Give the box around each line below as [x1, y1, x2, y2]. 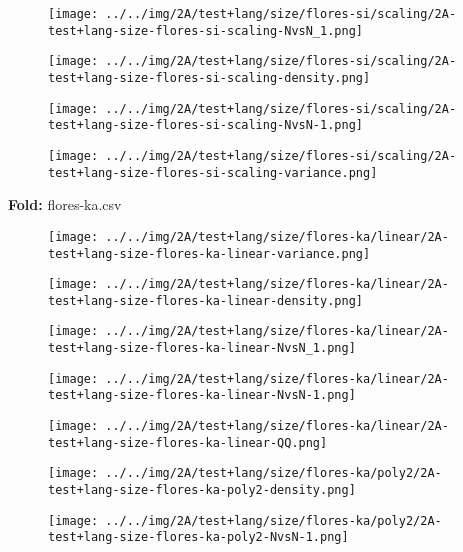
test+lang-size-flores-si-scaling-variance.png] [48, 165, 378, 180]
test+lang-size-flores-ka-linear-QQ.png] [48, 435, 328, 450]
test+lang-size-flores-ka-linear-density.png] [48, 293, 363, 308]
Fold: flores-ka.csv [8, 194, 122, 215]
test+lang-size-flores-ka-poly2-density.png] [48, 483, 356, 498]
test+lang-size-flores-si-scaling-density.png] [48, 70, 371, 85]
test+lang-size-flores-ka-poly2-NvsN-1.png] [48, 530, 349, 545]
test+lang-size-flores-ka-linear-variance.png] [48, 246, 371, 261]
